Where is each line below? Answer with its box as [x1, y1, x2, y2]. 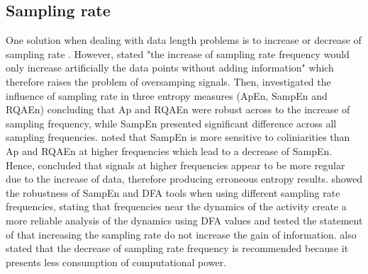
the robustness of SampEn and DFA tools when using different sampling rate [6, 185, 340, 200]
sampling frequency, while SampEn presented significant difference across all [6, 115, 337, 130]
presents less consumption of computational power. [6, 254, 227, 269]
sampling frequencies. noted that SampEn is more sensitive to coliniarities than [6, 130, 350, 144]
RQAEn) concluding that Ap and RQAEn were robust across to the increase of [6, 102, 350, 117]
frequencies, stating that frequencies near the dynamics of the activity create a [6, 199, 347, 214]
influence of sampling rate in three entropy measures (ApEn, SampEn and [6, 88, 328, 103]
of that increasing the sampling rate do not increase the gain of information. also [6, 227, 357, 241]
